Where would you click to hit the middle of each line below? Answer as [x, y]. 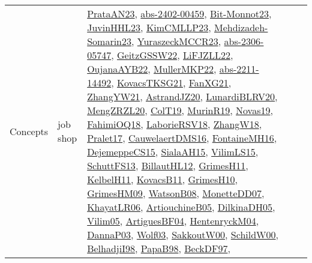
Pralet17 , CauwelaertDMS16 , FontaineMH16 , [182, 138]
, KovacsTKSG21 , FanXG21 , [171, 83]
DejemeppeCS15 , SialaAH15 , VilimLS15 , [173, 152]
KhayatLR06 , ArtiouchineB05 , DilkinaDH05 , [181, 207]
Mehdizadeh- [241, 27]
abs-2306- [244, 41]
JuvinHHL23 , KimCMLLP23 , [149, 27]
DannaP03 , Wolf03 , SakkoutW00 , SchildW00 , [183, 234]
